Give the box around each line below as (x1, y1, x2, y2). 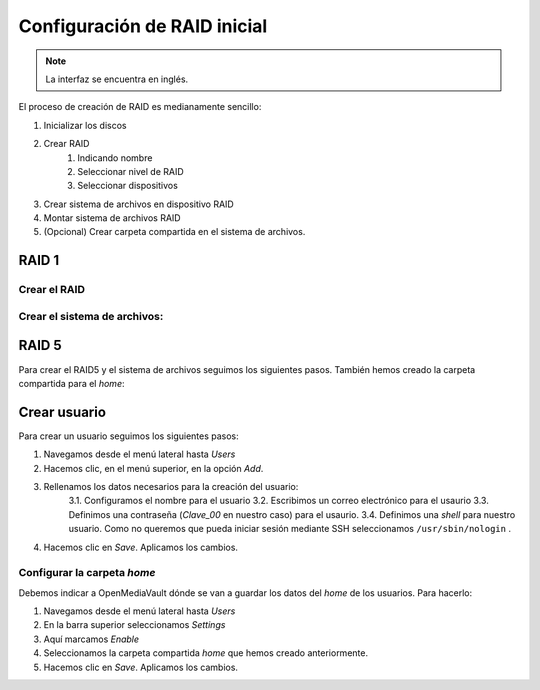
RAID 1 (18, 252, 60, 269)
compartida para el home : (18, 377, 125, 389)
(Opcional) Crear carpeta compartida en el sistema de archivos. (43, 226, 306, 238)
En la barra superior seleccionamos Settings (43, 619, 226, 631)
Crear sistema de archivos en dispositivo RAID (43, 198, 234, 210)
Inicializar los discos (43, 119, 127, 131)
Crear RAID (43, 138, 90, 150)
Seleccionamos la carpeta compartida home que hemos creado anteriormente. (43, 647, 369, 659)
